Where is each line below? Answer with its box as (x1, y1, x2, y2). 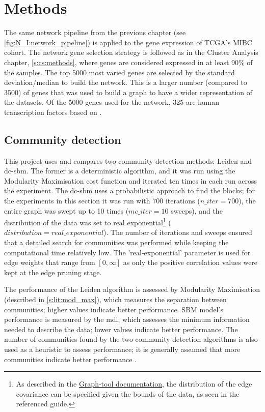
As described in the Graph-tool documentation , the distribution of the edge (16, 378, 252, 389)
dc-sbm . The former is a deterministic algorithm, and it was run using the (4, 165, 235, 176)
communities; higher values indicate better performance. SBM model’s (4, 304, 223, 314)
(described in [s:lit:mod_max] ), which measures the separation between (4, 294, 227, 305)
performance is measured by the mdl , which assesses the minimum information (4, 314, 250, 325)
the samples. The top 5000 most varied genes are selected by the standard (4, 67, 235, 77)
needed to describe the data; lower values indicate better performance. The (4, 323, 238, 334)
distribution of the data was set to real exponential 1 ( (4, 216, 171, 227)
